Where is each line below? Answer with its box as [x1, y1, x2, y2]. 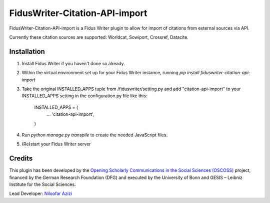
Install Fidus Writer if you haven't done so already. [21, 60, 125, 66]
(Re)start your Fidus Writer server [21, 141, 91, 147]
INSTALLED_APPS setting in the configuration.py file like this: [21, 93, 147, 99]
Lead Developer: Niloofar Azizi [9, 190, 72, 196]
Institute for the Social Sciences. [9, 181, 76, 187]
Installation [9, 47, 45, 56]
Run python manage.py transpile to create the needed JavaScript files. [21, 132, 168, 138]
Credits [9, 154, 33, 163]
